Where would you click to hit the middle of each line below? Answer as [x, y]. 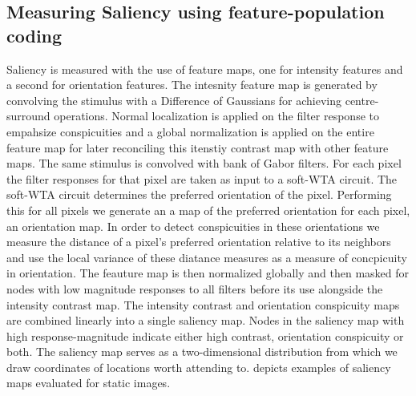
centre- [362, 100]
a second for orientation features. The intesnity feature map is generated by [192, 85]
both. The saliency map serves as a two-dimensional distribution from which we [202, 352]
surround [28, 116]
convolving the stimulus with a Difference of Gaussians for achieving [174, 100]
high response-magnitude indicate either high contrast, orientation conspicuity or [205, 335]
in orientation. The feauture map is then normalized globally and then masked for [208, 273]
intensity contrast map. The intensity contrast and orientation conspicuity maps [203, 304]
